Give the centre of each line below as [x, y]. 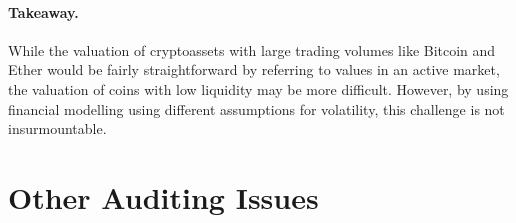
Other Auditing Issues [163, 196]
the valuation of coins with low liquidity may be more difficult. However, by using [258, 88]
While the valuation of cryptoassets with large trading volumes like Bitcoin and [252, 49]
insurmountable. [57, 128]
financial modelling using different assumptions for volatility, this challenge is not [256, 108]
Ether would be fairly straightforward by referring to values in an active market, [254, 69]
